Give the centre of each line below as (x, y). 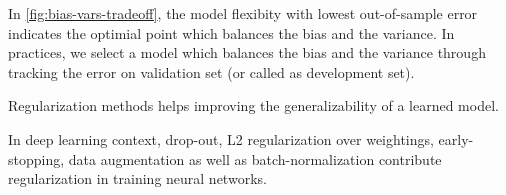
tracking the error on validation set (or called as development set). (211, 71)
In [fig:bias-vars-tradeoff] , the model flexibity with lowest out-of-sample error (243, 13)
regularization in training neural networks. (137, 178)
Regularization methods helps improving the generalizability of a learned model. (253, 105)
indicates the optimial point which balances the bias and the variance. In (231, 32)
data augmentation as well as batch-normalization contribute (255, 158)
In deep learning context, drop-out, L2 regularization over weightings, (221, 138)
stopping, (36, 158)
